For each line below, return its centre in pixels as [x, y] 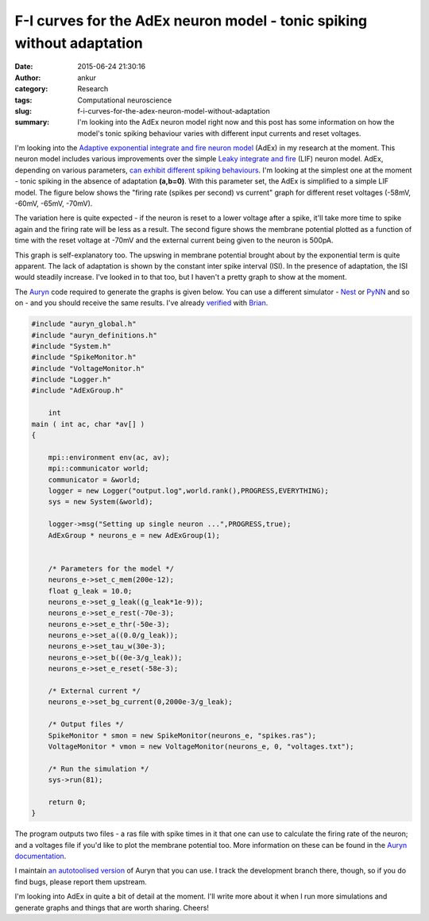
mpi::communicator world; [99, 468]
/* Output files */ [86, 724]
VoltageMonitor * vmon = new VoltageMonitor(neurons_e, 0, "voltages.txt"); [201, 746]
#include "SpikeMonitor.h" [84, 357]
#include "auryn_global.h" [84, 324]
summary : [32, 122]
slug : [23, 110]
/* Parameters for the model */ [111, 569]
